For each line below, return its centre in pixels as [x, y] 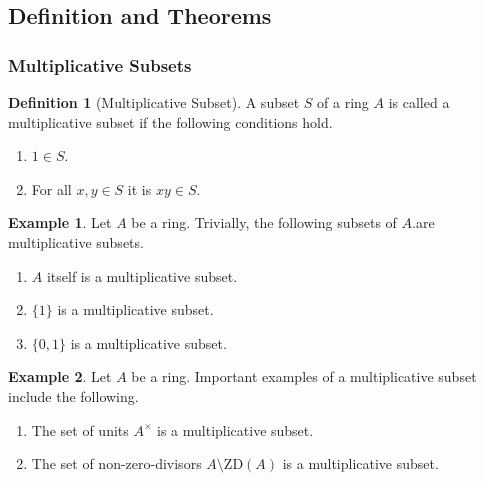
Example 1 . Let [60, 222]
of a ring [343, 102]
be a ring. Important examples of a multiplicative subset [304, 376]
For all [51, 188]
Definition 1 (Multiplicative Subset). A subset [154, 102]
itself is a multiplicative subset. [142, 275]
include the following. [73, 395]
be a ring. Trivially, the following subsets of [264, 222]
